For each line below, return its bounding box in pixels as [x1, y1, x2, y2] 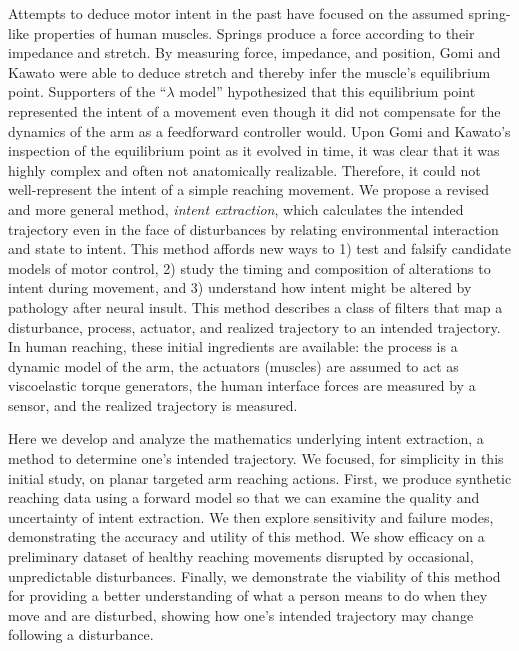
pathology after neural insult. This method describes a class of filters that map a [8, 296, 503, 317]
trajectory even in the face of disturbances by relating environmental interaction [8, 218, 499, 239]
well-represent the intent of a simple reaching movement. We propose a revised [8, 179, 490, 200]
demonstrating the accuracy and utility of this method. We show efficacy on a [8, 526, 485, 547]
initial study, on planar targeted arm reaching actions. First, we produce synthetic [8, 467, 512, 488]
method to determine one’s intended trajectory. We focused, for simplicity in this [8, 448, 504, 469]
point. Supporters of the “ [8, 81, 167, 102]
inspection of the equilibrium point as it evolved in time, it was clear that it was [8, 140, 500, 161]
